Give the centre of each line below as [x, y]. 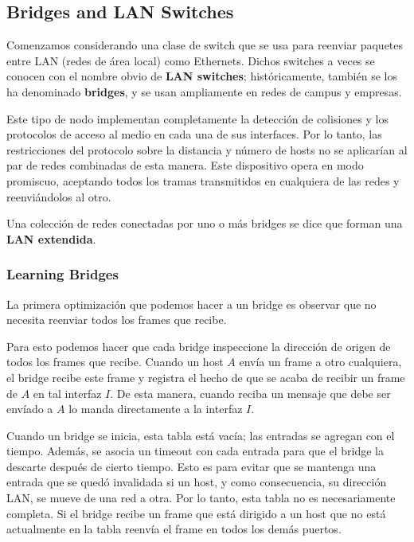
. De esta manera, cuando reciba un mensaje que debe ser [250, 393]
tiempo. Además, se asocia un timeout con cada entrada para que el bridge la [195, 451]
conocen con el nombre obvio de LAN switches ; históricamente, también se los [202, 76]
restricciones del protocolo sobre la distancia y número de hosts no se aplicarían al [207, 149]
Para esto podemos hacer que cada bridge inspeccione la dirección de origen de [199, 346]
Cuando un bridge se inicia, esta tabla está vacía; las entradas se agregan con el [201, 435]
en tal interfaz [67, 393]
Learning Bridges [62, 274]
